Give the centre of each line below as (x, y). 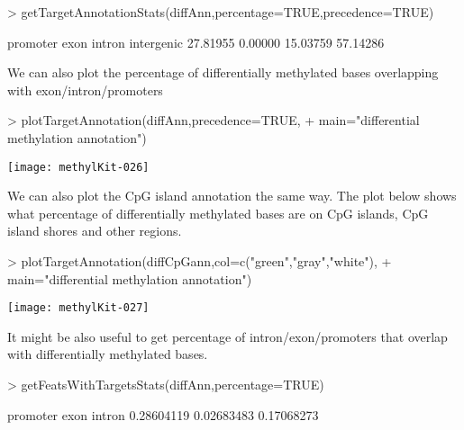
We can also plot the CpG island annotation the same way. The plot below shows (232, 196)
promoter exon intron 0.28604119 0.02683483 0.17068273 (163, 414)
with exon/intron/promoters (85, 90)
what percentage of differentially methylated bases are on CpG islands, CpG (218, 213)
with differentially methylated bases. (108, 354)
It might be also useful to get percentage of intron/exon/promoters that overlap (227, 336)
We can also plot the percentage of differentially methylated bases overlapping (223, 72)
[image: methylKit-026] (78, 167)
